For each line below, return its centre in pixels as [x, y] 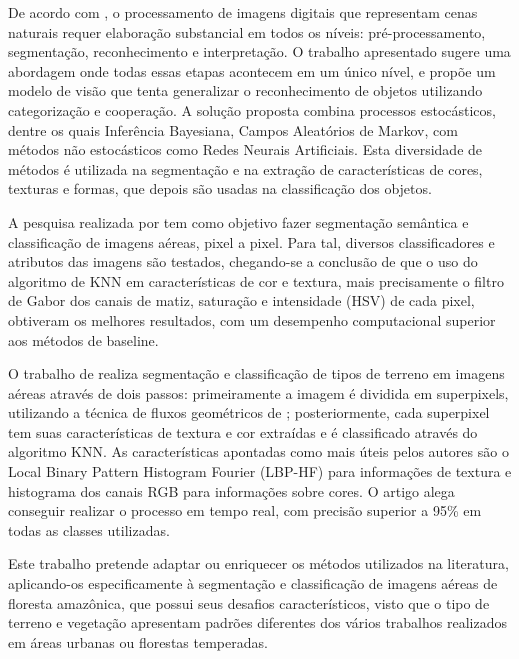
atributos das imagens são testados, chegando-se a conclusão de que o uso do [243, 261]
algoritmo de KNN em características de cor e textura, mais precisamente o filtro [256, 280]
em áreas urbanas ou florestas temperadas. [138, 641]
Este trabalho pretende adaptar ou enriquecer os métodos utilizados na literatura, [258, 563]
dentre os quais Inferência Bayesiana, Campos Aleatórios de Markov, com [233, 129]
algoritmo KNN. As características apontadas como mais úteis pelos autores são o [258, 451]
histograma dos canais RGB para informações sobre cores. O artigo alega [231, 490]
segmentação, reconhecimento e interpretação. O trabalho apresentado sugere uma [259, 51]
